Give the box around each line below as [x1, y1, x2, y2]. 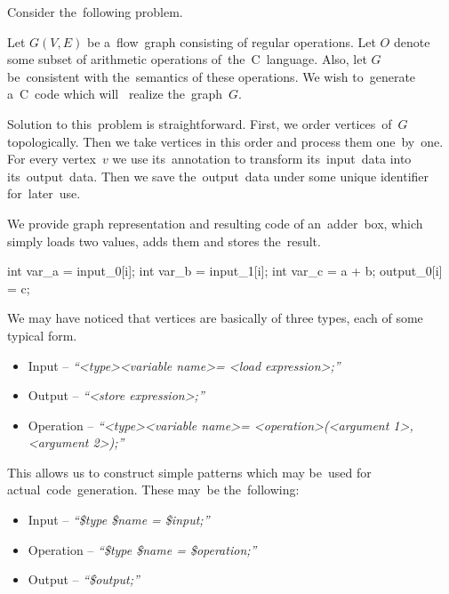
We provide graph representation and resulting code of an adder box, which [7, 213, 423, 232]
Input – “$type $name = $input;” [28, 510, 210, 529]
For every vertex [7, 149, 96, 168]
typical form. [7, 325, 77, 344]
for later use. [7, 184, 81, 203]
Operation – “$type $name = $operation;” [28, 540, 257, 558]
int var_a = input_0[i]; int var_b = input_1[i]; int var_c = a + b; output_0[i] [7, 261, 443, 280]
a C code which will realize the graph [7, 84, 222, 103]
